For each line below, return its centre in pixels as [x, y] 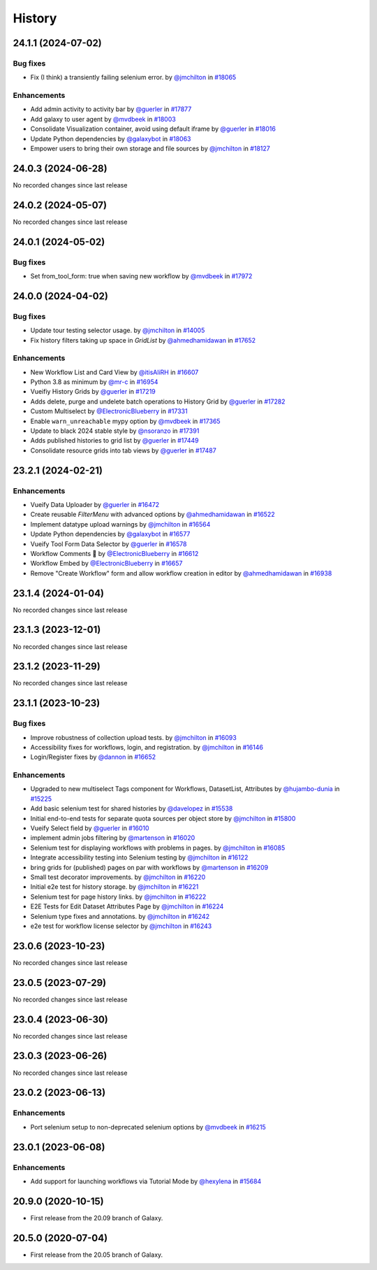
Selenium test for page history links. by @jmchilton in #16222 [118, 897]
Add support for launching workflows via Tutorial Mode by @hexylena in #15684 [146, 1181]
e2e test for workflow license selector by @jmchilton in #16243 [121, 926]
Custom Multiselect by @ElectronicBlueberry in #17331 [109, 411]
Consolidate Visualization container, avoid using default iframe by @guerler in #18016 [153, 129]
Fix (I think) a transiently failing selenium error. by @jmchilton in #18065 [133, 78]
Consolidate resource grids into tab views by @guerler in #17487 [123, 450]
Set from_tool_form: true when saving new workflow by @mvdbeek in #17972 [141, 276]
